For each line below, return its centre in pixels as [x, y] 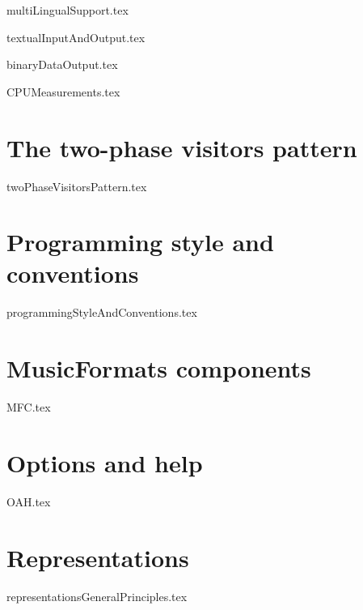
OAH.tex [29, 501]
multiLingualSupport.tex [68, 10]
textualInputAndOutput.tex [76, 37]
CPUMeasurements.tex [63, 91]
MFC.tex [29, 407]
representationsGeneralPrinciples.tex [97, 596]
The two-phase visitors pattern [182, 147]
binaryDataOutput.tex [62, 64]
